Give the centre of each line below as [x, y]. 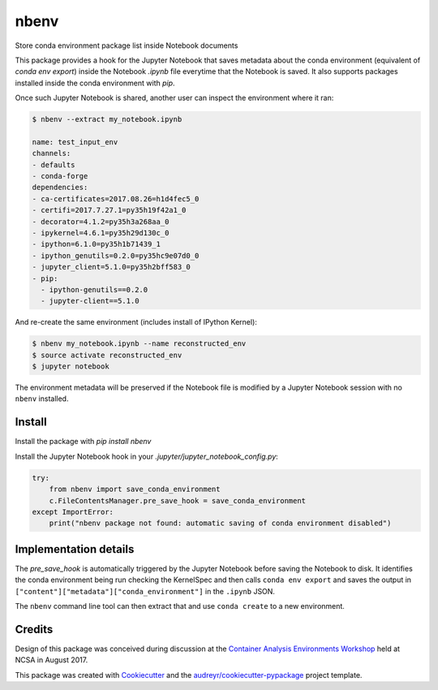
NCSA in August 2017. [52, 660]
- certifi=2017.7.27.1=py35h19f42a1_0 [109, 210]
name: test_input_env [75, 142]
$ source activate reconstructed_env [107, 355]
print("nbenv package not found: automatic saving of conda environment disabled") [220, 523]
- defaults [54, 165]
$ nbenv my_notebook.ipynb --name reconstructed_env [139, 344]
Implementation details [75, 549]
